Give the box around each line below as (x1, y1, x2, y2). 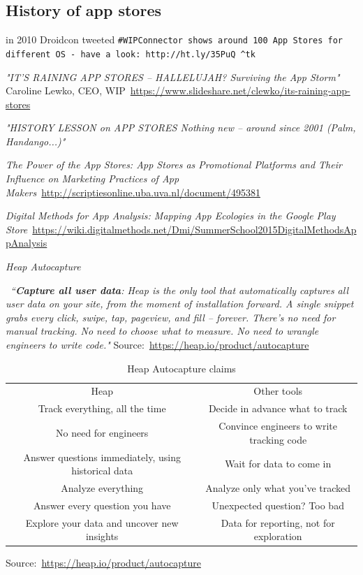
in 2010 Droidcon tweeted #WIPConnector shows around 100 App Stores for (6, 32, 343, 47)
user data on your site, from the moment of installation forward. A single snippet (6, 296, 354, 311)
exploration (253, 529, 302, 544)
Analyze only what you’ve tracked (205, 481, 351, 495)
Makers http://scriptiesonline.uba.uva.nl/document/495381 (6, 184, 260, 199)
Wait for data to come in (225, 456, 332, 471)
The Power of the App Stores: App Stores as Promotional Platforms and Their (6, 157, 342, 172)
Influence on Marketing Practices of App (6, 171, 179, 186)
